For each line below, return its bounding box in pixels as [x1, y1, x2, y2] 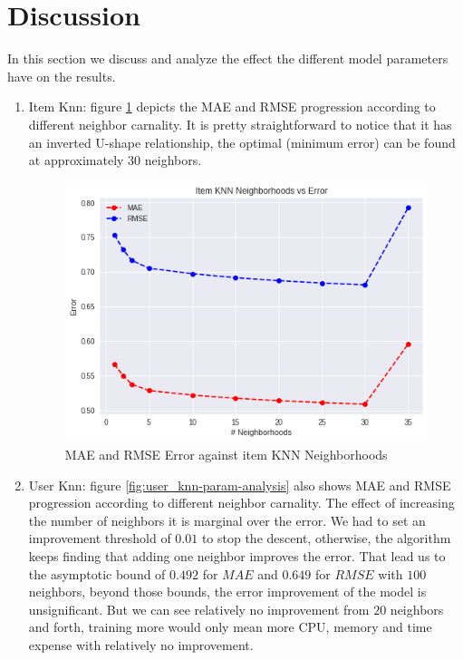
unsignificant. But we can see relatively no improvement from [28, 599, 370, 618]
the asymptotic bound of [28, 564, 166, 583]
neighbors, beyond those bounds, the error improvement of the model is [28, 582, 427, 601]
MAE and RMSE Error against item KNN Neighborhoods [64, 445, 388, 464]
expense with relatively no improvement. [28, 635, 254, 654]
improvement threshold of [28, 529, 171, 548]
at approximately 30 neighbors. [28, 150, 202, 170]
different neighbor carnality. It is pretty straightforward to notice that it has [28, 114, 452, 133]
